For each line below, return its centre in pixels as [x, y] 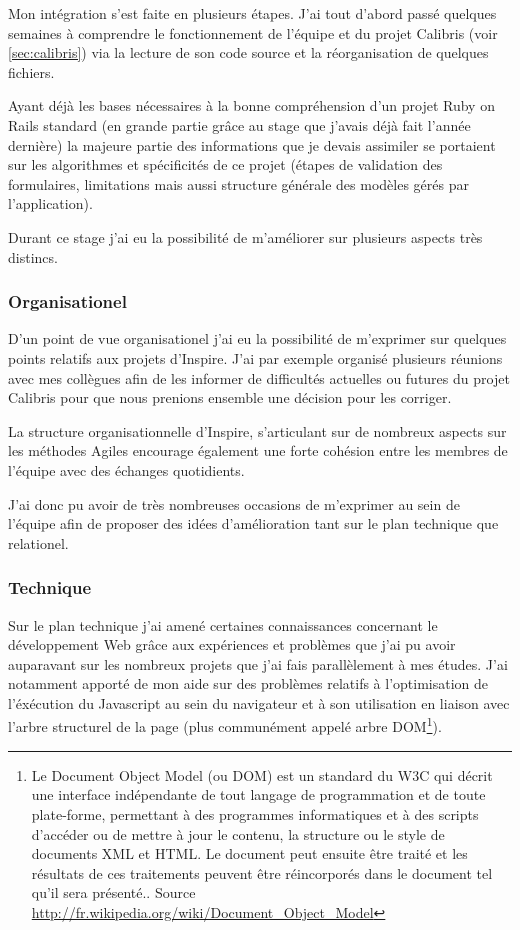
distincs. [33, 256]
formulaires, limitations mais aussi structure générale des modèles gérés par [238, 183]
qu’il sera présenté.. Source [113, 892]
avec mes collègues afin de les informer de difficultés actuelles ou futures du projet [259, 377]
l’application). [50, 203]
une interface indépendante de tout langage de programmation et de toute [258, 794]
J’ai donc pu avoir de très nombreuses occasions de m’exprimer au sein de [234, 503]
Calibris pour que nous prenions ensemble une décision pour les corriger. [230, 397]
